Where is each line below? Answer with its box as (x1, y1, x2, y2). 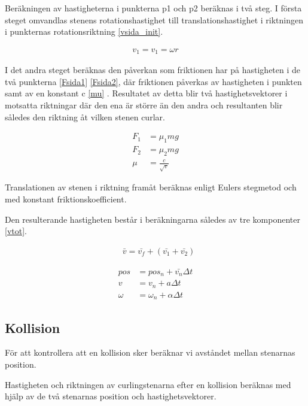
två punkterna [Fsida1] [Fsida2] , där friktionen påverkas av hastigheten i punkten (5, 75, 302, 87)
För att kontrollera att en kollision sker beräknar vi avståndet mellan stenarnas (5, 346, 295, 359)
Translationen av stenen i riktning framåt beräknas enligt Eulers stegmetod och (5, 181, 297, 193)
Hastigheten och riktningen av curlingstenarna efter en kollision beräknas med (5, 378, 291, 390)
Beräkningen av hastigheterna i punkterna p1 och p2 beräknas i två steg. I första (5, 2, 302, 14)
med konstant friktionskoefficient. (5, 192, 127, 205)
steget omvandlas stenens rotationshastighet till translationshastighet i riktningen (5, 13, 303, 26)
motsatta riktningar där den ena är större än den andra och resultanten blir (5, 99, 283, 111)
